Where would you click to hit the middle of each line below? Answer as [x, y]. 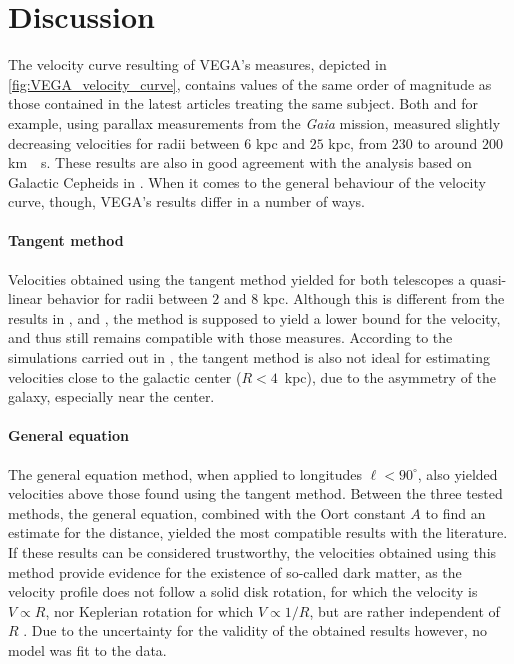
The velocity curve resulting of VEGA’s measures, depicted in [197, 64]
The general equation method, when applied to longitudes [185, 473]
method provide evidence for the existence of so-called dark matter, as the [235, 571]
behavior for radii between [127, 298]
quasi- [488, 278]
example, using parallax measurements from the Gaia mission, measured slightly [254, 122]
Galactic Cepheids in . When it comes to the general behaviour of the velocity [247, 181]
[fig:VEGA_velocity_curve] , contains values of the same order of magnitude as [250, 83]
